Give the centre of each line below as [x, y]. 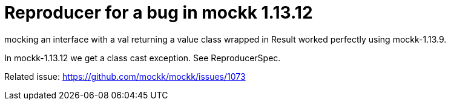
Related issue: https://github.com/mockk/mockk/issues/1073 [125, 76]
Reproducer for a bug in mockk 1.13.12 [159, 13]
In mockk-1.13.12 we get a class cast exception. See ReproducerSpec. [143, 58]
